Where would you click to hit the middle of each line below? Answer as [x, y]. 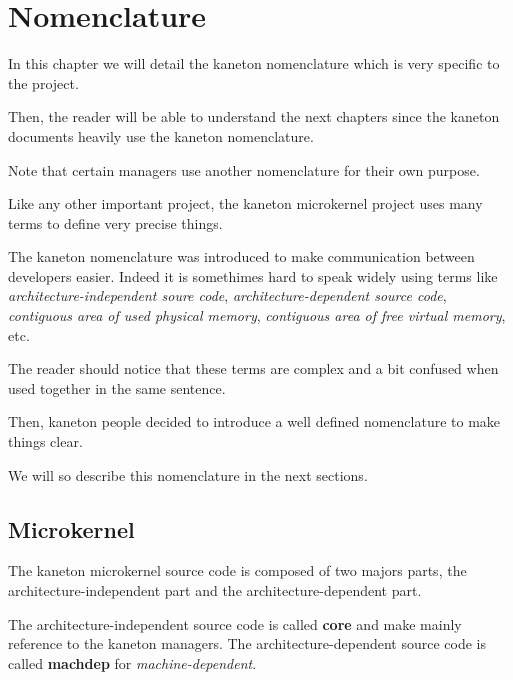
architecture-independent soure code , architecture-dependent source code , [227, 295]
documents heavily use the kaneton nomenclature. [161, 135]
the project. [43, 82]
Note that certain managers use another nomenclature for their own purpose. [244, 169]
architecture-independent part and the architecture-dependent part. [215, 590]
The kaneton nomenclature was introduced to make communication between [241, 256]
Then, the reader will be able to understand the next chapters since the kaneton [254, 116]
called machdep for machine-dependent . [132, 662]
